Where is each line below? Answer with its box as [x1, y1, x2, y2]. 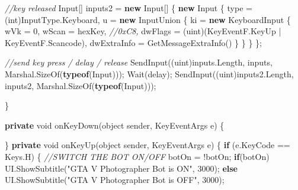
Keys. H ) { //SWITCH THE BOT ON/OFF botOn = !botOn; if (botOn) [5, 150, 270, 162]
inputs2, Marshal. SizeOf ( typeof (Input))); [5, 79, 156, 91]
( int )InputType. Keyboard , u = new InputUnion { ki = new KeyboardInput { [5, 13, 291, 25]
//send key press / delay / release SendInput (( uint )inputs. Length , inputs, [5, 56, 273, 68]
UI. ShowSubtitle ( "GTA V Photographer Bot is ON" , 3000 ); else [5, 162, 238, 174]
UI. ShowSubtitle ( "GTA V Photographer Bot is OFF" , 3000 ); [5, 173, 225, 186]
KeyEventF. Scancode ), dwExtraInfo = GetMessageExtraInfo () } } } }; [5, 36, 262, 48]
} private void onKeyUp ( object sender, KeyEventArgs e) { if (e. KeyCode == [5, 139, 290, 151]
